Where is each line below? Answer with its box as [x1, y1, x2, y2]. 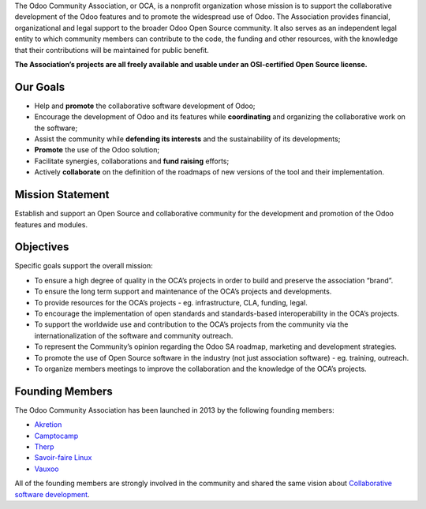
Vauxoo [34, 464, 59, 473]
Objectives [14, 241, 69, 254]
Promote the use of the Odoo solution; [34, 145, 160, 155]
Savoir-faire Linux [34, 453, 92, 462]
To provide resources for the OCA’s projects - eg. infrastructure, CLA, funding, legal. [34, 298, 308, 307]
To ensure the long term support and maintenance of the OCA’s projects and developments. [34, 286, 332, 296]
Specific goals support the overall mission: [14, 261, 153, 271]
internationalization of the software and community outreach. [34, 331, 234, 340]
